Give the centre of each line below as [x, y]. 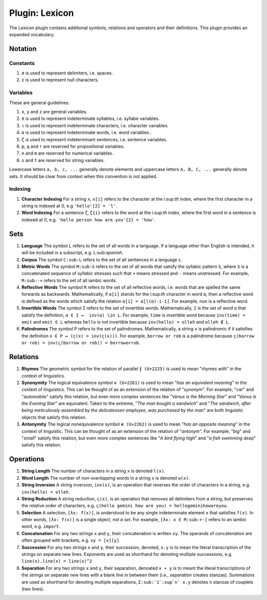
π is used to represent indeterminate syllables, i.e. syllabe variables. [90, 118]
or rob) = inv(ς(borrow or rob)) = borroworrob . [81, 343]
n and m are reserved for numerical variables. [67, 153]
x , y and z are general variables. [54, 112]
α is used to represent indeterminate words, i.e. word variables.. [87, 133]
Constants [22, 63]
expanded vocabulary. [32, 34]
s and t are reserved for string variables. [63, 160]
